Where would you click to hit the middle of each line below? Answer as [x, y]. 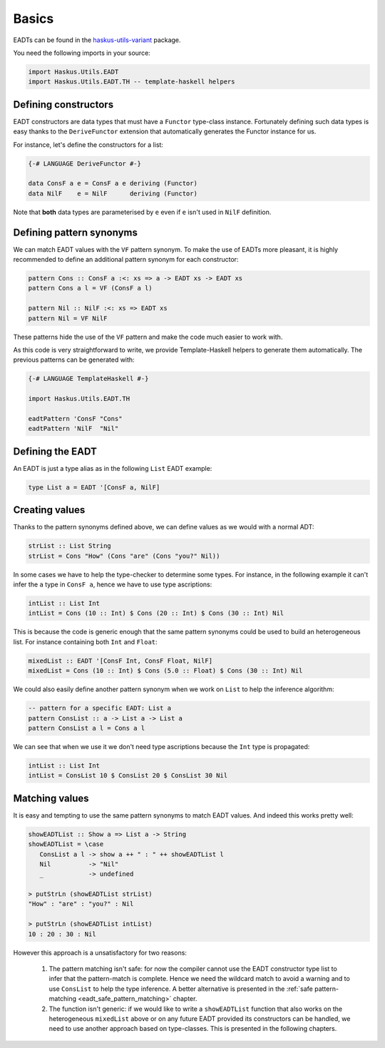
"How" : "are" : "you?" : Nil [81, 904]
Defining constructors [63, 105]
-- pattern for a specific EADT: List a [99, 708]
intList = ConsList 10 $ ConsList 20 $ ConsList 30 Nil [128, 775]
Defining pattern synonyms [76, 232]
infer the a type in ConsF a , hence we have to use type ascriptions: [113, 584]
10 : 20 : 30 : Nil [62, 934]
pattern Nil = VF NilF [68, 318]
